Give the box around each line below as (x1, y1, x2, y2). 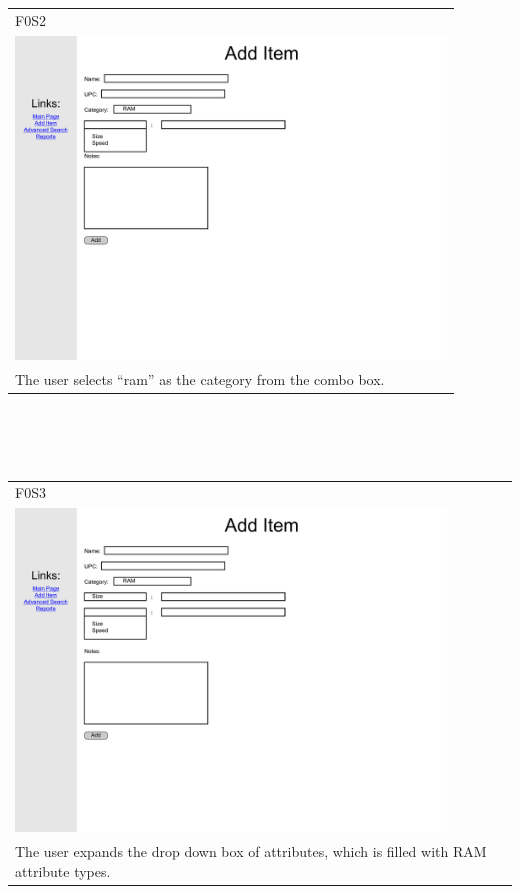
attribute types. (15, 860, 111, 881)
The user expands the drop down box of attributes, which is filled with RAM (15, 840, 487, 861)
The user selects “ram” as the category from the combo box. (15, 368, 385, 389)
